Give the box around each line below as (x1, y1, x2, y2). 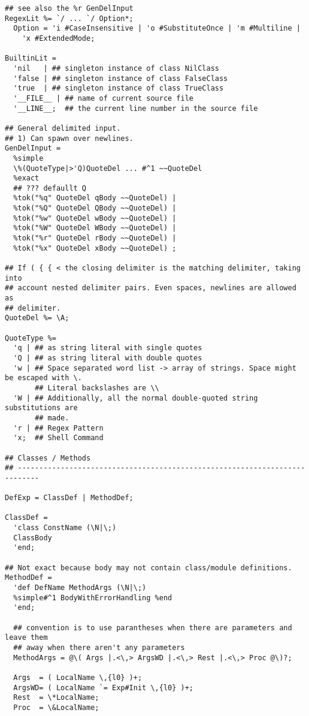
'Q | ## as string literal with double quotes (13, 353, 202, 362)
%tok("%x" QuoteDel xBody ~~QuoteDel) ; (13, 243, 177, 252)
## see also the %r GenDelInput (5, 4, 134, 13)
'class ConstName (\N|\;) (13, 524, 117, 533)
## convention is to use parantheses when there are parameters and (13, 623, 292, 632)
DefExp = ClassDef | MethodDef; (5, 494, 134, 503)
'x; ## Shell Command (13, 434, 104, 443)
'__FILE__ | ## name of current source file (13, 94, 193, 103)
